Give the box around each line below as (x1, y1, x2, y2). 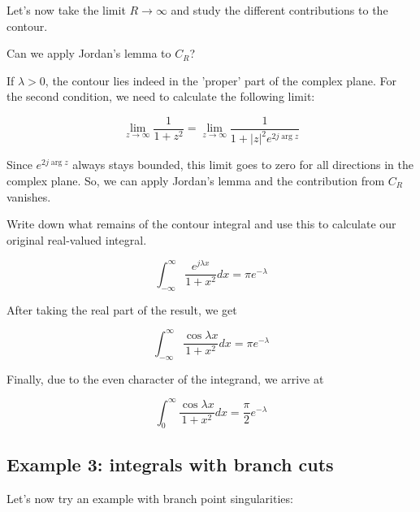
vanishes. (6, 188, 51, 205)
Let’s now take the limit (6, 2, 126, 18)
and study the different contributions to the (171, 2, 388, 18)
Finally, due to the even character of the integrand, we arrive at (6, 370, 324, 387)
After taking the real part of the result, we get (6, 301, 237, 318)
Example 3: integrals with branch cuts (6, 451, 334, 476)
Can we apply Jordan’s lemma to (6, 45, 171, 62)
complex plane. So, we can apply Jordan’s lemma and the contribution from (6, 171, 385, 189)
